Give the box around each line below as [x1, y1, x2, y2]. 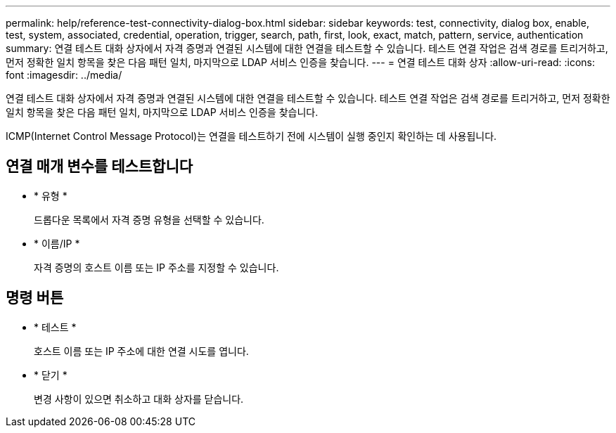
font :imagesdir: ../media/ [6, 69, 122, 81]
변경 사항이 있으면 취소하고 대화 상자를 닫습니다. [34, 392, 244, 405]
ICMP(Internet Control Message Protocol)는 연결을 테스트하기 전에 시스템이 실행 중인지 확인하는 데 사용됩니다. [6, 130, 497, 142]
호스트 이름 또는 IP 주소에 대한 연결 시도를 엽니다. [34, 344, 249, 357]
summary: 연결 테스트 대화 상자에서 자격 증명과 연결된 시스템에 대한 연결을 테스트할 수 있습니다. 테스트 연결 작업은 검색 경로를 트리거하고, [6, 42, 608, 54]
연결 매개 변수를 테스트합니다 [6, 157, 193, 176]
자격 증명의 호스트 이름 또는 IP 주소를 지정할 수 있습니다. [34, 261, 279, 273]
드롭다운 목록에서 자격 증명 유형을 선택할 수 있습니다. [34, 213, 264, 226]
